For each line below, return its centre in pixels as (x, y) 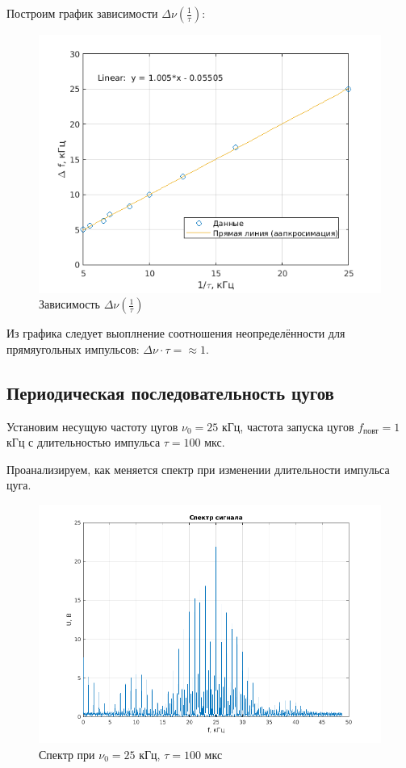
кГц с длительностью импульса (84, 442)
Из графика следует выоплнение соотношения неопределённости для (176, 333)
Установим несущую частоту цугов (92, 426)
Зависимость (69, 304)
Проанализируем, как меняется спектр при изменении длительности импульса (198, 469)
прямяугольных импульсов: (73, 348)
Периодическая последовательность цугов (170, 392)
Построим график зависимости (82, 13)
